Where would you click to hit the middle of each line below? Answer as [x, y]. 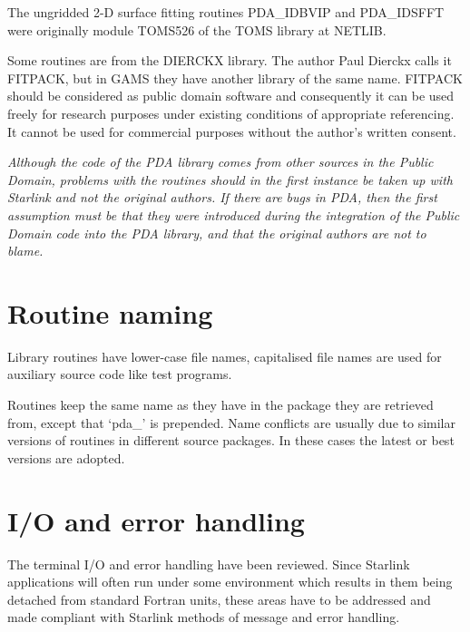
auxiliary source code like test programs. [120, 374]
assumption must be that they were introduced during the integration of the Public [234, 214]
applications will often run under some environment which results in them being [230, 582]
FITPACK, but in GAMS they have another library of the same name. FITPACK [235, 78]
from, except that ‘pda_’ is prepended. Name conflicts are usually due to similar [231, 422]
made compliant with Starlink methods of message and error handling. [204, 617]
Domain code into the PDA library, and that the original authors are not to [217, 233]
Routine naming [110, 312]
